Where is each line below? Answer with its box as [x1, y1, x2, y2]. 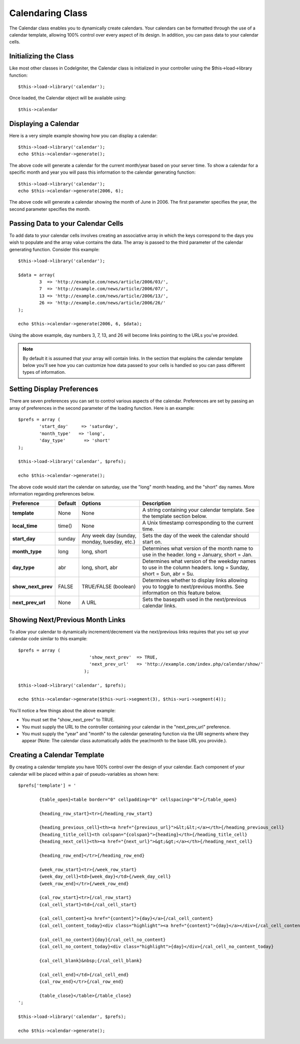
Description [142, 500, 171, 507]
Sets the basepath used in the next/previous [142, 596, 247, 603]
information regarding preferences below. [9, 490, 95, 496]
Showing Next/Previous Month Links [9, 616, 126, 624]
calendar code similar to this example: [9, 636, 87, 642]
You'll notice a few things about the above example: [9, 707, 116, 713]
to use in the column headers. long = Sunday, [142, 564, 249, 571]
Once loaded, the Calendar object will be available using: [9, 95, 126, 101]
